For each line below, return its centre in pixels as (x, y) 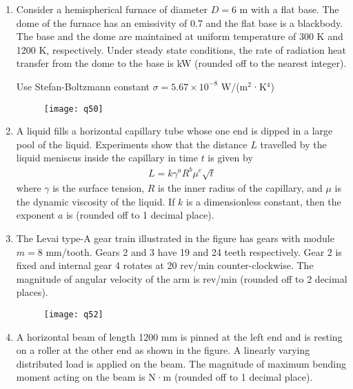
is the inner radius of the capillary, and (240, 188)
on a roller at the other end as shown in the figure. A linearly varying (163, 350)
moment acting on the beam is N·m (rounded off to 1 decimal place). (164, 377)
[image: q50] (73, 109)
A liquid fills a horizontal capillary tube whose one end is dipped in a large (174, 131)
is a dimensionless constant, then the (264, 201)
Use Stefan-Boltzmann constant (83, 86)
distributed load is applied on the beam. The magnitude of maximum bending (181, 363)
